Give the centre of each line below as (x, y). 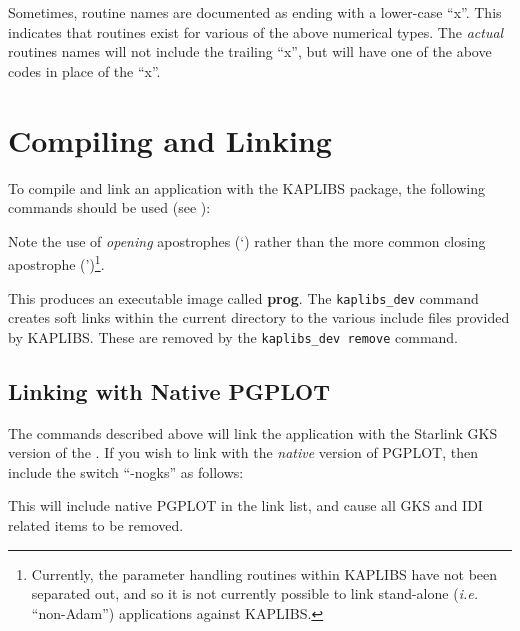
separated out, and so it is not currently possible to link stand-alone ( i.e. (254, 593)
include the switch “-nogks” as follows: (126, 471)
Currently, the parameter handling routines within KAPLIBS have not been (264, 573)
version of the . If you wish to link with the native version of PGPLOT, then (243, 452)
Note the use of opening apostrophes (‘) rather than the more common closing (247, 240)
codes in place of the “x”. (84, 70)
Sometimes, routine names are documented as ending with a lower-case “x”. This (255, 12)
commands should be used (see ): (109, 207)
